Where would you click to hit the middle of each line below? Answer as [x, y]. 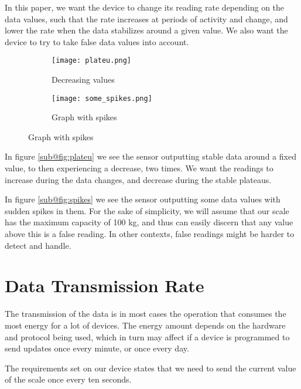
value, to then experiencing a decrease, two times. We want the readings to [139, 168]
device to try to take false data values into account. [97, 41]
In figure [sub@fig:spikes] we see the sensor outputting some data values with [143, 199]
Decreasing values [83, 80]
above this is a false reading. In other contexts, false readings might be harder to [150, 234]
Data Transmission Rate [105, 285]
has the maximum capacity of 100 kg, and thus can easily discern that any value [149, 222]
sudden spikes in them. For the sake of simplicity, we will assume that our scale [147, 210]
